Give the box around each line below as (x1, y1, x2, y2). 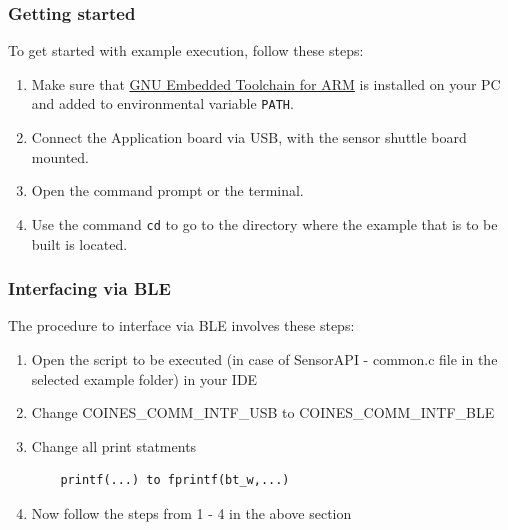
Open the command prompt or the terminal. (31, 180, 304, 201)
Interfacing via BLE (8, 276, 171, 301)
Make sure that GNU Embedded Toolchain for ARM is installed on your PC (31, 73, 501, 94)
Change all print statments (31, 435, 197, 456)
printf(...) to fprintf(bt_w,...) (60, 473, 290, 488)
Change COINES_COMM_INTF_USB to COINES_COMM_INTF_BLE (31, 402, 495, 423)
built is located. (31, 233, 128, 254)
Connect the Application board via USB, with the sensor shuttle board (31, 127, 467, 148)
